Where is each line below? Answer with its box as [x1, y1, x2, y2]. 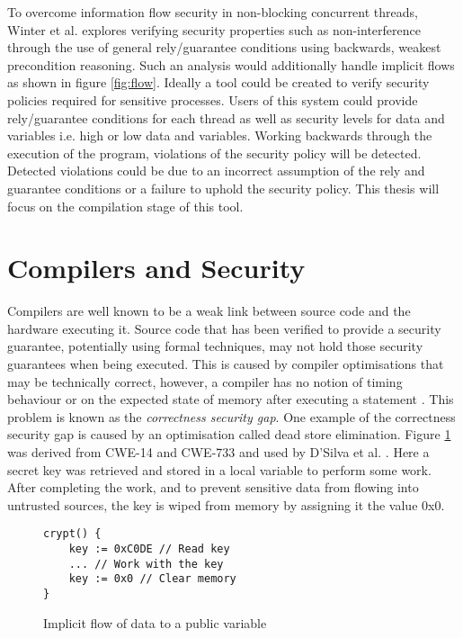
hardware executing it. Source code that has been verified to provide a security [7, 319, 441, 337]
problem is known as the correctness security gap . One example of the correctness [7, 407, 456, 426]
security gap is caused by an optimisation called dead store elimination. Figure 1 [7, 425, 451, 444]
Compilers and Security [7, 249, 306, 286]
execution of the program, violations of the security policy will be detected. [7, 143, 422, 162]
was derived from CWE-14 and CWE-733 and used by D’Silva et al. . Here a [7, 443, 430, 461]
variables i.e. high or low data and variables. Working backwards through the [7, 126, 432, 145]
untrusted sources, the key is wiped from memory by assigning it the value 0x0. [7, 495, 445, 514]
